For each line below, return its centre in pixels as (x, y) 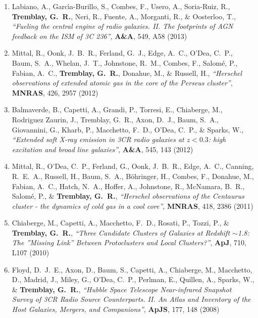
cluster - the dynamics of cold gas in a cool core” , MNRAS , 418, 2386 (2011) (133, 206)
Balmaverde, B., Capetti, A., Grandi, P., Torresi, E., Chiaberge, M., (117, 109)
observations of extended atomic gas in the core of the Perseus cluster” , (122, 83)
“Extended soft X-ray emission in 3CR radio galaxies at (98, 139)
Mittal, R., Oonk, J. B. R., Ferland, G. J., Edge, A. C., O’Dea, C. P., (122, 53)
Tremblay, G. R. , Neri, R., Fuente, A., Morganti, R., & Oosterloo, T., (124, 16)
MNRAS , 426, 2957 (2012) (55, 92)
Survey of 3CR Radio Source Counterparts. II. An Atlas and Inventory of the (131, 299)
